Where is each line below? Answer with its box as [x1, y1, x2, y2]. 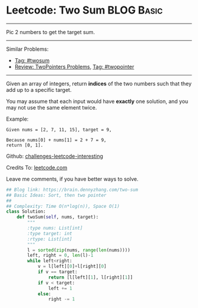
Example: [6, 115, 29, 122]
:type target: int [27, 230, 72, 236]
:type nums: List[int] [27, 225, 83, 231]
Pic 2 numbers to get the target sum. [6, 28, 95, 35]
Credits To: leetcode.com [6, 164, 68, 171]
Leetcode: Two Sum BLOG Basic [6, 4, 163, 17]
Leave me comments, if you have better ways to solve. [6, 175, 138, 183]
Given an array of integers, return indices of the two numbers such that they [6, 80, 192, 87]
